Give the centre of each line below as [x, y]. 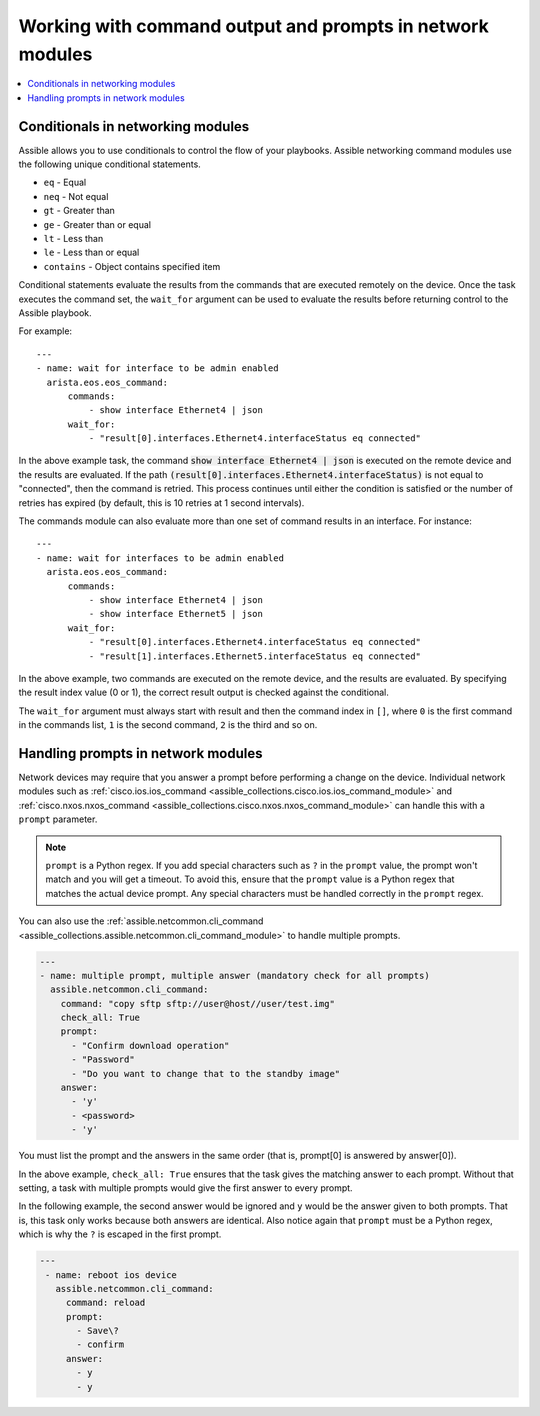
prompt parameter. [58, 819]
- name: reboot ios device [111, 1274]
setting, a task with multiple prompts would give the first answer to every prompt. [186, 1187]
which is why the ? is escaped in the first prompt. [120, 1234]
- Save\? [98, 1331]
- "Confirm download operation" [150, 1045]
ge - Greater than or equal [97, 224]
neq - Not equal [76, 196]
